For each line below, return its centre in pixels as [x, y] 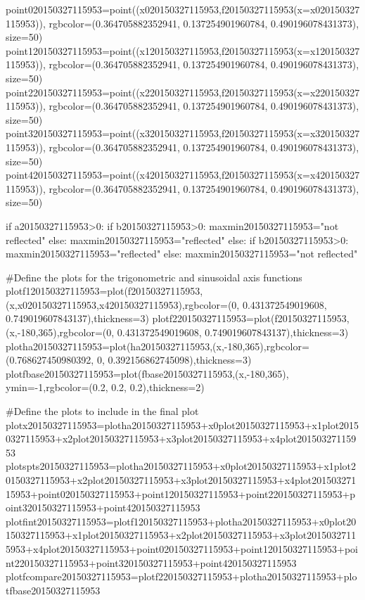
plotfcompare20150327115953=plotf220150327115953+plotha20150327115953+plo [181, 576]
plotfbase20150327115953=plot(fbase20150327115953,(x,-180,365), [147, 373]
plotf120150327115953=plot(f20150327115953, [104, 291]
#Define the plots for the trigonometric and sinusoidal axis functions [154, 277]
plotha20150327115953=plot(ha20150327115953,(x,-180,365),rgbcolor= [158, 346]
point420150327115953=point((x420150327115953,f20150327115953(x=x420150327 [183, 175]
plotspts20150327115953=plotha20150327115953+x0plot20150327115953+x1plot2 [181, 466]
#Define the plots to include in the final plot [102, 411]
